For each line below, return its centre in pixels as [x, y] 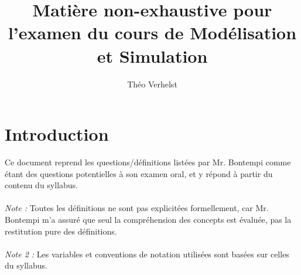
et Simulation [152, 55]
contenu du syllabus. [42, 185]
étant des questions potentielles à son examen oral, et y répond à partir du [139, 173]
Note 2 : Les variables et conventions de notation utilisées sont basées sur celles [147, 254]
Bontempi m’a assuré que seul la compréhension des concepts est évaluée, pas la [148, 219]
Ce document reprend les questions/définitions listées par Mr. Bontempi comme [148, 162]
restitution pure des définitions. [61, 231]
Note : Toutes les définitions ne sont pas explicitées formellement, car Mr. [137, 208]
